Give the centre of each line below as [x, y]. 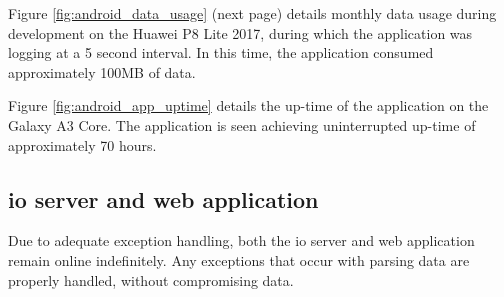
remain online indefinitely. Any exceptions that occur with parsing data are [239, 259]
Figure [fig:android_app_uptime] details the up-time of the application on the [248, 105]
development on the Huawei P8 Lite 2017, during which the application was [240, 32]
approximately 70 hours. [82, 144]
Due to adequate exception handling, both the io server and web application [241, 240]
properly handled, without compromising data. [151, 279]
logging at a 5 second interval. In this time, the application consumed [221, 52]
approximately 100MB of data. [102, 71]
